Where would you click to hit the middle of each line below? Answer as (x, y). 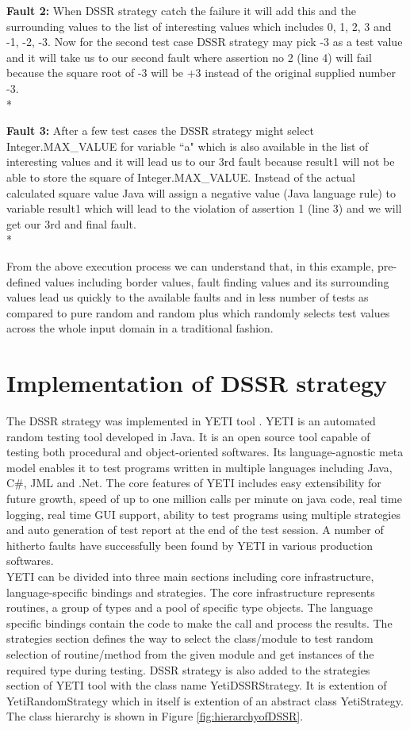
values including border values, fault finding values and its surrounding (217, 281)
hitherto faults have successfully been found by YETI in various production (190, 545)
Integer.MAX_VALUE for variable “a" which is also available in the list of (188, 146)
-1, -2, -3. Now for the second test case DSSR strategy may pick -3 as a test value (205, 42)
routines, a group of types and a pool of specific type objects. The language (190, 607)
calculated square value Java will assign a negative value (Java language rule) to (201, 192)
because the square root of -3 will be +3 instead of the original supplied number (201, 73)
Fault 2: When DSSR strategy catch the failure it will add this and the (181, 10)
